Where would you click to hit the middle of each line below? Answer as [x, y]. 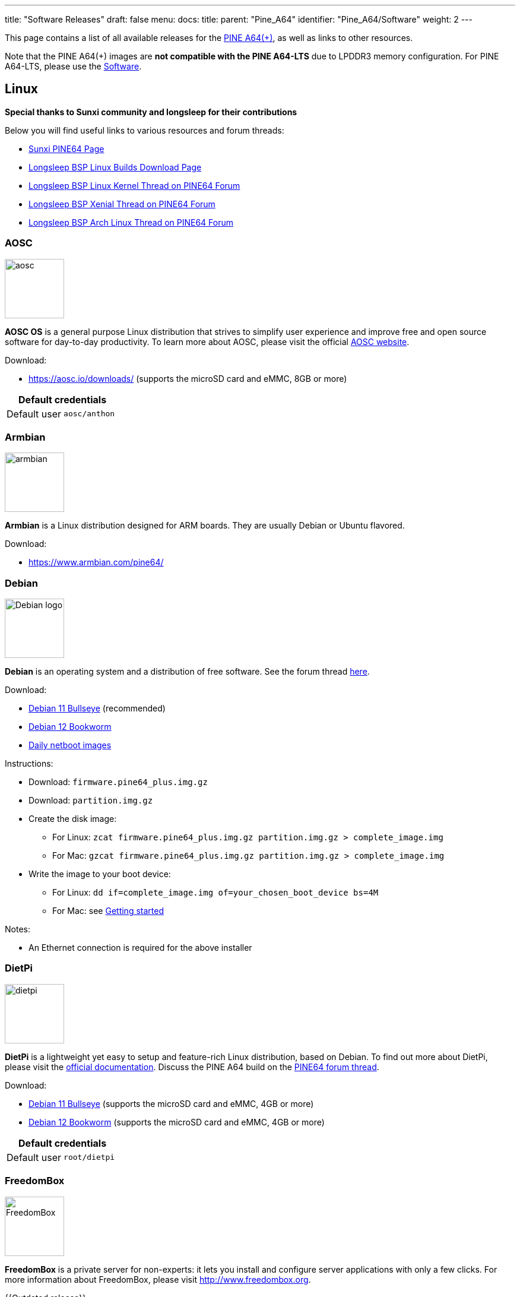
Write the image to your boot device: [100, 874]
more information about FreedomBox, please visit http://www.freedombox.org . [158, 1279]
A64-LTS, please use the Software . [73, 66]
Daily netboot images [70, 745]
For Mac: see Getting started [108, 911]
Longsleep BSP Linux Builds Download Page [115, 167]
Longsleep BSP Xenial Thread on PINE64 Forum [122, 204]
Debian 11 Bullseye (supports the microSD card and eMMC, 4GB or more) [171, 1103]
